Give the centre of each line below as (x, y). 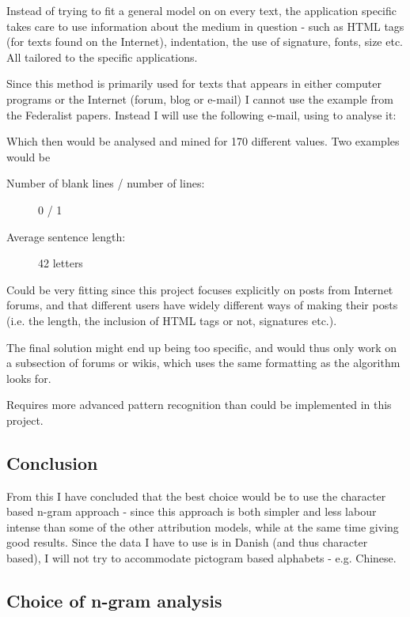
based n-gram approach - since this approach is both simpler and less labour (192, 511)
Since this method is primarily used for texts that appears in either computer (194, 83)
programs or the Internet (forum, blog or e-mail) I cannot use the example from (200, 98)
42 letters (61, 263)
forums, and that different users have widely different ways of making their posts (202, 305)
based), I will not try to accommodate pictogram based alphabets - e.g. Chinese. (201, 558)
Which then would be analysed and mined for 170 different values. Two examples (203, 141)
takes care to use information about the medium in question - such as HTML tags (205, 26)
